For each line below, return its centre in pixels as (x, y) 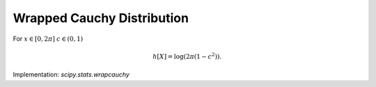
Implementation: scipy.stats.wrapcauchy (71, 75)
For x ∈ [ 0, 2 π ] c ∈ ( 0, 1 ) (48, 39)
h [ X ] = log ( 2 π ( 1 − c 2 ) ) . (187, 56)
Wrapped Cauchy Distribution (101, 18)
